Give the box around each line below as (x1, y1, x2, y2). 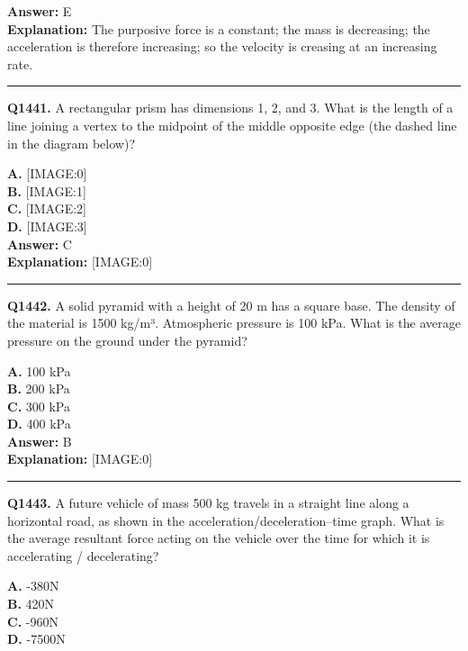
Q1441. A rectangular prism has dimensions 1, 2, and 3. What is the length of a (7, 98, 454, 117)
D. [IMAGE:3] (7, 216, 87, 235)
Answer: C (7, 234, 72, 253)
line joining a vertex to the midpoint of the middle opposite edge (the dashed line (7, 115, 457, 134)
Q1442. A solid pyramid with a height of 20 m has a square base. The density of (7, 295, 455, 314)
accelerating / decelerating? (7, 546, 159, 565)
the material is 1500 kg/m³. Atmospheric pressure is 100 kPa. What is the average (7, 313, 461, 332)
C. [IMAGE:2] (7, 199, 86, 218)
